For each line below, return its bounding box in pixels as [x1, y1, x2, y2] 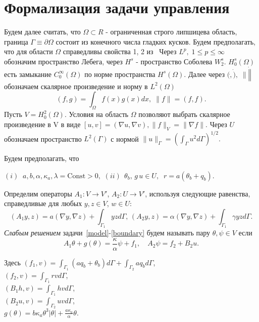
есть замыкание [4, 68, 51, 79]
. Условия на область [64, 109, 129, 119]
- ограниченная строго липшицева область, [106, 26, 237, 37]
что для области [4, 46, 53, 57]
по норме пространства [84, 68, 156, 79]
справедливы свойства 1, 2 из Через [63, 46, 177, 57]
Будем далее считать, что [4, 26, 81, 37]
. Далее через [184, 68, 225, 79]
